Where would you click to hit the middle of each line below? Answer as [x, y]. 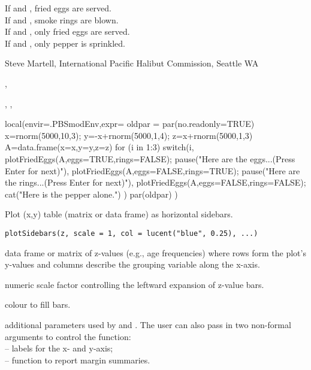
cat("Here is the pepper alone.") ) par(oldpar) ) [91, 194]
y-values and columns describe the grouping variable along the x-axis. [132, 264]
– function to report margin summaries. [78, 360]
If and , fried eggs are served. [58, 8]
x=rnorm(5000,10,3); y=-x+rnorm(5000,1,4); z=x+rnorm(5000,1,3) [129, 135]
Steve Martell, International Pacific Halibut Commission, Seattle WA [132, 63]
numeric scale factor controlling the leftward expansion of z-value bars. [135, 284]
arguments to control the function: [68, 336]
